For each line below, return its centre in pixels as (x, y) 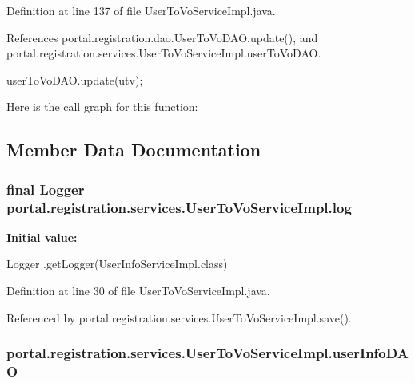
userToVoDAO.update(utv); (75, 79)
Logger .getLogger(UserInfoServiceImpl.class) (117, 264)
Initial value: (42, 237)
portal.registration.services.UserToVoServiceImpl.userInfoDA (207, 353)
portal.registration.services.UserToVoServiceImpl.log (179, 207)
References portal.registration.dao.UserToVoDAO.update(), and (162, 37)
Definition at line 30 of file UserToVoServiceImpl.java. (138, 291)
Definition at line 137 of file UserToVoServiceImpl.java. (141, 10)
